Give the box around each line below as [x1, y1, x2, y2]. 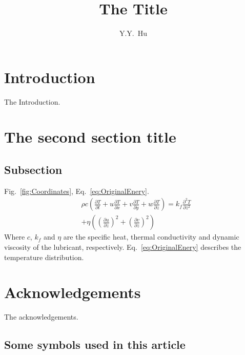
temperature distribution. [4, 251, 84, 262]
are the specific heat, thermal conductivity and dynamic [63, 231, 239, 242]
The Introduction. [4, 96, 60, 107]
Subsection [4, 162, 63, 177]
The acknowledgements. [4, 311, 78, 322]
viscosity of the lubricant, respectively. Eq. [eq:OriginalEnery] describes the [4, 242, 241, 252]
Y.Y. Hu [119, 28, 148, 38]
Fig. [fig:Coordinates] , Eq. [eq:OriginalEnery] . [4, 185, 149, 196]
